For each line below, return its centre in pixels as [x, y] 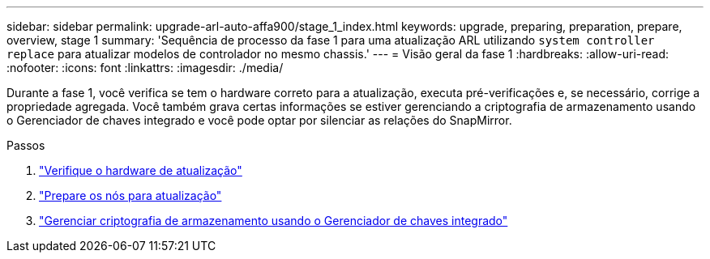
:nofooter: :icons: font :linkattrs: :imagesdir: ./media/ [145, 68]
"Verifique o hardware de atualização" [141, 170]
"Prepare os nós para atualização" [130, 195]
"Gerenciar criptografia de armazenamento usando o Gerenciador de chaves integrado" [274, 221]
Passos [26, 145]
